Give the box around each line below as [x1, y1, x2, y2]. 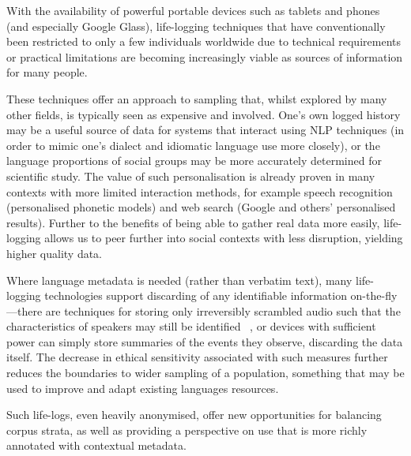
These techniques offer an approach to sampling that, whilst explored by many [6, 90, 387, 107]
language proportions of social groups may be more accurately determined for [6, 152, 382, 169]
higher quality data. [6, 245, 103, 261]
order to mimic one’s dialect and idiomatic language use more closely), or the [6, 136, 380, 153]
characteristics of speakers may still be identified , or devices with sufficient [6, 318, 376, 335]
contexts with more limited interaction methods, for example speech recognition [6, 183, 393, 200]
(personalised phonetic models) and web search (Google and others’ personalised [6, 199, 396, 215]
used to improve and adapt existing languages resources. [6, 379, 279, 396]
